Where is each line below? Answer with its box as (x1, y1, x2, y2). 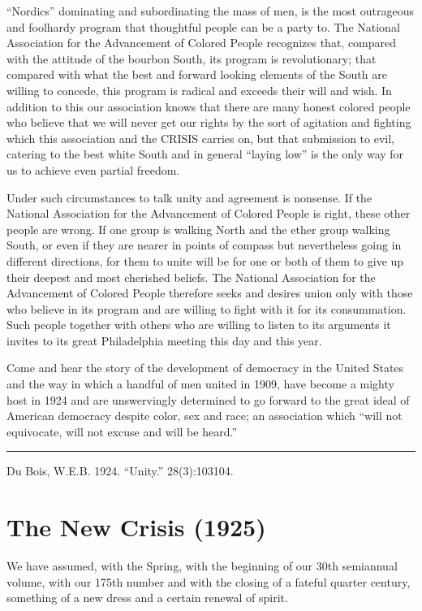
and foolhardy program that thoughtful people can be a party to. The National (6, 18, 400, 35)
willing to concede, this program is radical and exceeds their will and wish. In (6, 81, 392, 98)
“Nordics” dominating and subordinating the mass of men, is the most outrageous (6, 2, 414, 19)
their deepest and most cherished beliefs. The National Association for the (6, 268, 376, 285)
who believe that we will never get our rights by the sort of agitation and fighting (6, 114, 411, 131)
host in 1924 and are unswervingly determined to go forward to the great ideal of (6, 391, 410, 408)
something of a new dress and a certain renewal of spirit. (6, 589, 288, 606)
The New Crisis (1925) (6, 510, 266, 544)
